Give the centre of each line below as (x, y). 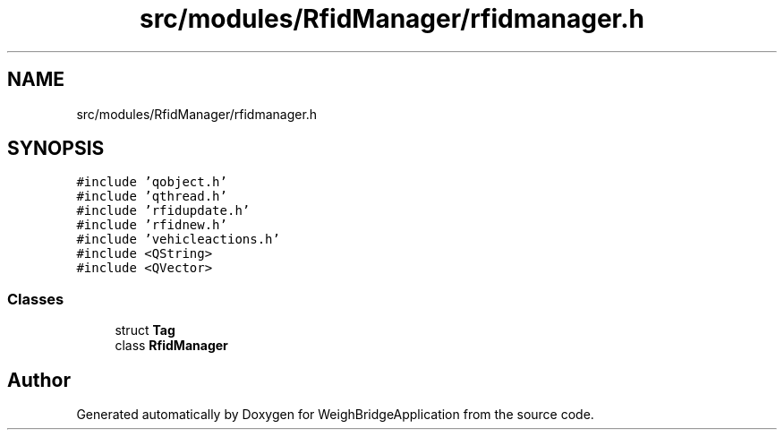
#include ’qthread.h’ (152, 197)
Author (39, 380)
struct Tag (145, 330)
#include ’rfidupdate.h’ (163, 211)
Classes (36, 299)
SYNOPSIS (56, 149)
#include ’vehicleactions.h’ (178, 240)
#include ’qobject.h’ (152, 182)
